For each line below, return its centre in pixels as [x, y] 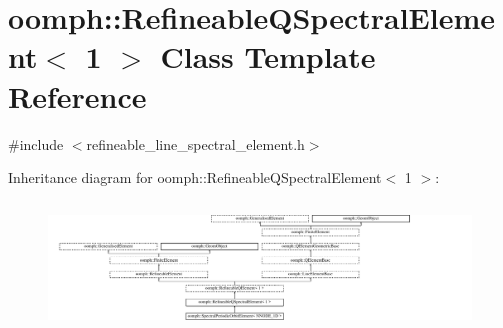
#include [36, 143]
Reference [77, 95]
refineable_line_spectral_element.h [195, 143]
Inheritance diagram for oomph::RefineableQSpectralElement [195, 177]
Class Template [268, 56]
